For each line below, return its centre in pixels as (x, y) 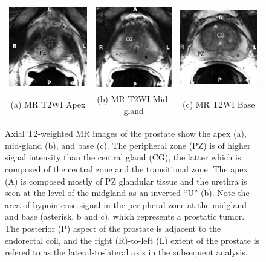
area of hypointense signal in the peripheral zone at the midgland (126, 204)
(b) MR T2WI (124, 98)
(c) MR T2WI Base (219, 104)
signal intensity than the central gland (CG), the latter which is (123, 157)
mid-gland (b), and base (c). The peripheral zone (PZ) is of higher (128, 145)
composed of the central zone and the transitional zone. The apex (126, 169)
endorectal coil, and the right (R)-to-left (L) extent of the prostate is (132, 240)
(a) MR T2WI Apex (48, 104)
